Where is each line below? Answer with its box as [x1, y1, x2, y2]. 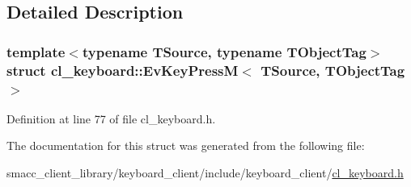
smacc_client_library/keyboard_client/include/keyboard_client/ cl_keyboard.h [6, 164, 404, 181]
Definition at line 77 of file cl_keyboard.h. [6, 110, 216, 127]
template [6, 41, 66, 61]
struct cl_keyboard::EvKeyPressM [6, 60, 239, 80]
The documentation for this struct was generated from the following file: [6, 137, 365, 154]
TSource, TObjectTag [261, 60, 405, 80]
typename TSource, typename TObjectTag [82, 41, 367, 61]
